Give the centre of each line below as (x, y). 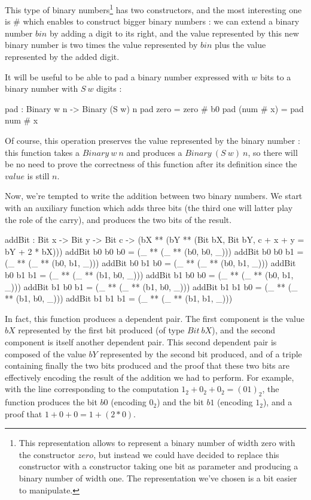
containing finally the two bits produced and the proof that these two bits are (147, 365)
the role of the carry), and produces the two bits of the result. (118, 219)
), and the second (244, 330)
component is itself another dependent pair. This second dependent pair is (141, 341)
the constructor (47, 454)
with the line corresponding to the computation (92, 389)
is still (38, 175)
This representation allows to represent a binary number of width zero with (157, 443)
